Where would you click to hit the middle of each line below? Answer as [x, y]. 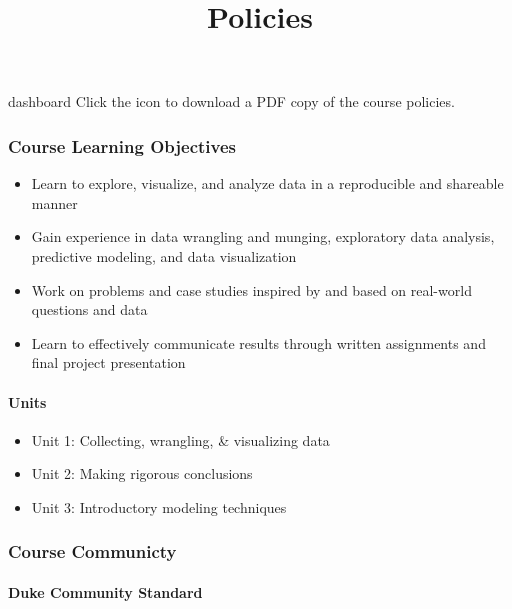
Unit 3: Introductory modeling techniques [159, 506]
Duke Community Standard [105, 591]
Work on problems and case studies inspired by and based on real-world [251, 289]
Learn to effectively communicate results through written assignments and [258, 342]
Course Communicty [92, 551]
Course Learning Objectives [122, 145]
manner [54, 202]
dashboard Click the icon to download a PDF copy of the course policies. [231, 101]
